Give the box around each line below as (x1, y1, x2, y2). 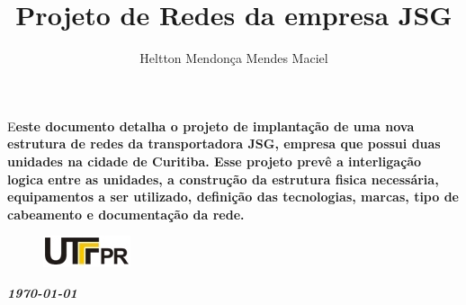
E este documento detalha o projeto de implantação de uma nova (7, 116, 415, 135)
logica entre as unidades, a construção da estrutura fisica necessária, (7, 169, 439, 188)
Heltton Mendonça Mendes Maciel (139, 49, 328, 67)
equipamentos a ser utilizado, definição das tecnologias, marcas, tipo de (7, 187, 459, 206)
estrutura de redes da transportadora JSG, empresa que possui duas (7, 134, 441, 153)
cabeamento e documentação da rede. (7, 204, 245, 223)
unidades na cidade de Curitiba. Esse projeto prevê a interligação (7, 151, 422, 170)
